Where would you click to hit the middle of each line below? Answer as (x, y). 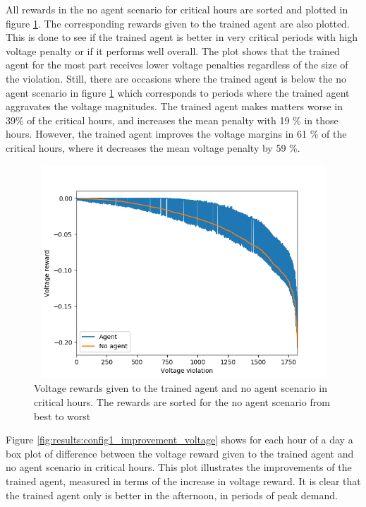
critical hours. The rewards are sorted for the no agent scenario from (182, 402)
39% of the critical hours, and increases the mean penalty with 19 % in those (172, 120)
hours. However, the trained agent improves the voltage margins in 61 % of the (176, 134)
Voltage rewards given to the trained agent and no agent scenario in (181, 388)
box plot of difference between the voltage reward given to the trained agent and (180, 453)
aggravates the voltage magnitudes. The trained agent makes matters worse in (175, 106)
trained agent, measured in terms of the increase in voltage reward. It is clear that (183, 481)
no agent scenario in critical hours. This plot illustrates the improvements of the (179, 467)
